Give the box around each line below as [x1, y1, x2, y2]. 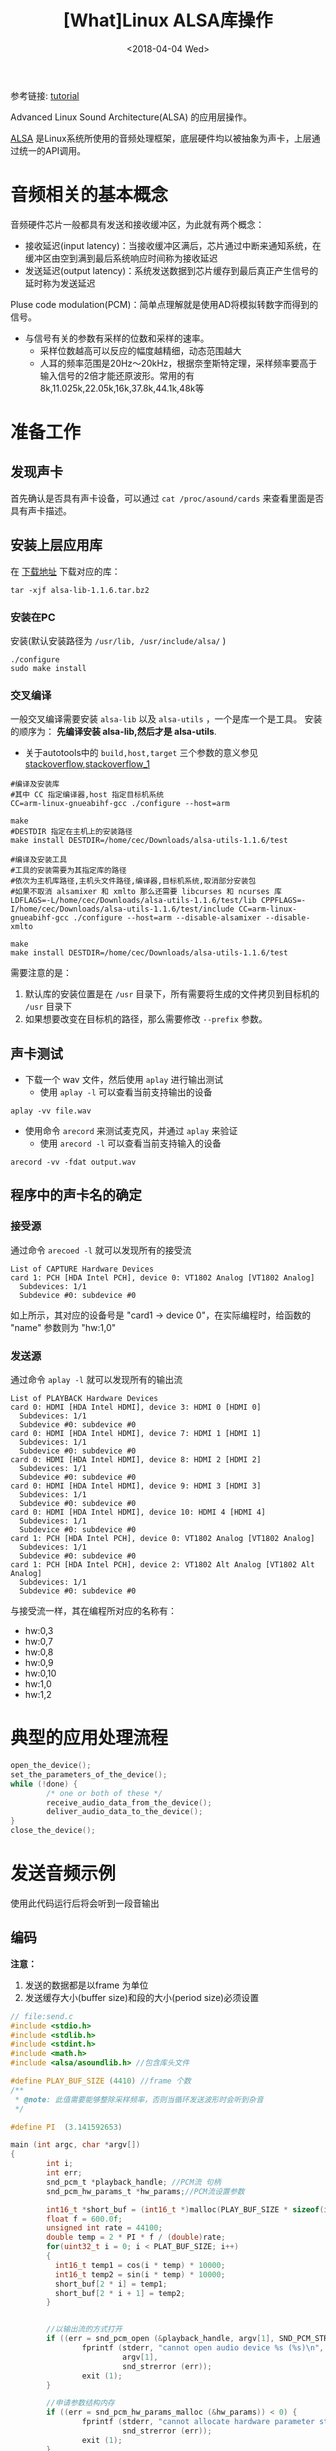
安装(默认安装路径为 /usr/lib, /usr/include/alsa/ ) [10, 634, 227, 646]
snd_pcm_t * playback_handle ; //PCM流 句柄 [46, 2177, 222, 2187]
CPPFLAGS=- [260, 896, 307, 906]
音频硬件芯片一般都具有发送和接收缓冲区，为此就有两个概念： [10, 218, 265, 230]
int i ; [46, 2159, 74, 2169]
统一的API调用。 [18, 144, 87, 156]
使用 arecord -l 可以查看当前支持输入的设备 [39, 1137, 222, 1150]
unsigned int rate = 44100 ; [46, 2223, 163, 2233]
